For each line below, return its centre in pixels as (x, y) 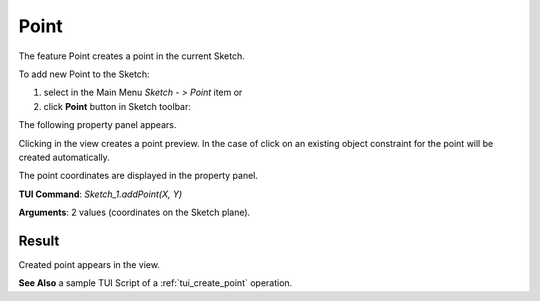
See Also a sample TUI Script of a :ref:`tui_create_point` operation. (155, 283)
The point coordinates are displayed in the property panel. (138, 176)
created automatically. (64, 157)
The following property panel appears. (97, 125)
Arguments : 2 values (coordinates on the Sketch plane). (134, 212)
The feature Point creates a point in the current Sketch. (131, 56)
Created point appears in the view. (89, 264)
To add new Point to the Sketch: (84, 74)
